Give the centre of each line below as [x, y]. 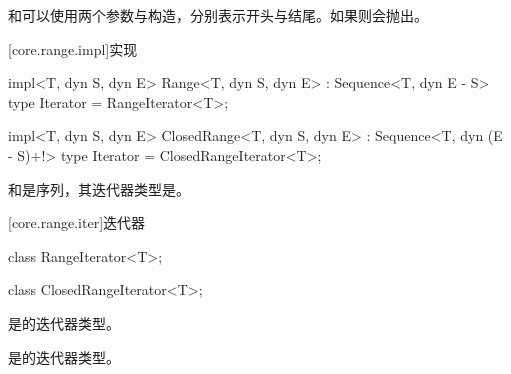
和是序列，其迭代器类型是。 [99, 188]
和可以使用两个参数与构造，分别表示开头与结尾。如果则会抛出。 [218, 15]
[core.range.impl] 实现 [73, 48]
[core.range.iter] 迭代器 [77, 222]
